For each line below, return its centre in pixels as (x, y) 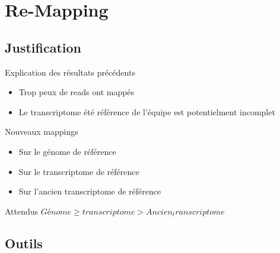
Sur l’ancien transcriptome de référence (90, 191)
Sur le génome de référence (67, 151)
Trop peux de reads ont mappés (77, 92)
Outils (24, 243)
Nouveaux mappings (42, 132)
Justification (43, 47)
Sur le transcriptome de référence (79, 171)
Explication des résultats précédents (70, 72)
